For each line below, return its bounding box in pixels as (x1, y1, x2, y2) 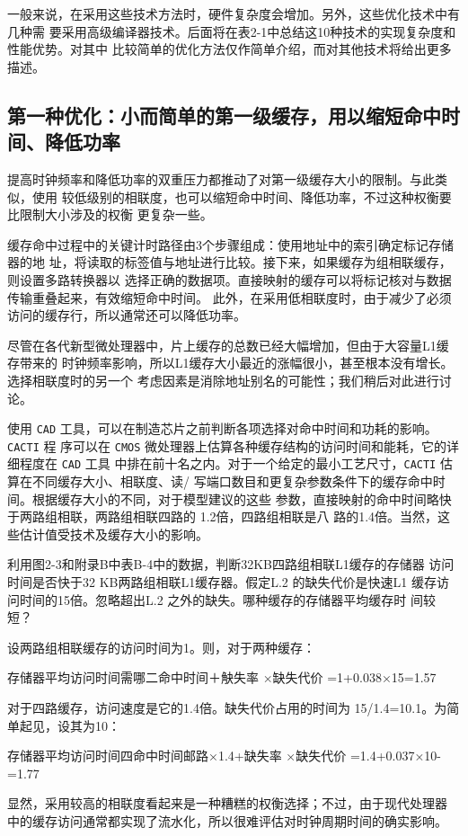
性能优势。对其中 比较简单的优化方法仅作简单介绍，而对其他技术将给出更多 (7, 40, 452, 58)
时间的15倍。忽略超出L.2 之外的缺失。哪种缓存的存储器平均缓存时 (19, 590, 407, 609)
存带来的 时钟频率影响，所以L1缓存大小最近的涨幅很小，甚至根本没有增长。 (7, 353, 454, 372)
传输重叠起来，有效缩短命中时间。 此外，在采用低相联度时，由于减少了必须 (7, 288, 452, 307)
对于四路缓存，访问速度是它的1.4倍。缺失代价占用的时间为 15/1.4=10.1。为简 (7, 698, 460, 716)
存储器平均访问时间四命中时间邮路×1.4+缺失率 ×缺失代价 (7, 746, 347, 765)
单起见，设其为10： (7, 716, 120, 734)
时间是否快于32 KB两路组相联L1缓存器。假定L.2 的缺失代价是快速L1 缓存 (7, 573, 437, 591)
